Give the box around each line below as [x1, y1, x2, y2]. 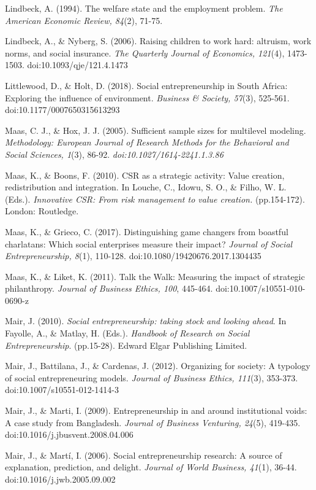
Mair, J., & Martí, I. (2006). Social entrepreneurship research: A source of [5, 448, 282, 461]
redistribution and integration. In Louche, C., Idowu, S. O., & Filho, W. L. [5, 181, 287, 193]
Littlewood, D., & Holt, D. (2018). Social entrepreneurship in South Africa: [5, 79, 288, 91]
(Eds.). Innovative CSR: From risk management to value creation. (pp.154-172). [5, 192, 305, 205]
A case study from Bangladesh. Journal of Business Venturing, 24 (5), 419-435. [5, 416, 301, 429]
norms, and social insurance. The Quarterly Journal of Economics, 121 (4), [5, 46, 285, 59]
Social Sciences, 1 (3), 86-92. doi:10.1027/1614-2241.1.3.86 [5, 147, 224, 160]
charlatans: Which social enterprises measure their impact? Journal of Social [5, 237, 293, 250]
